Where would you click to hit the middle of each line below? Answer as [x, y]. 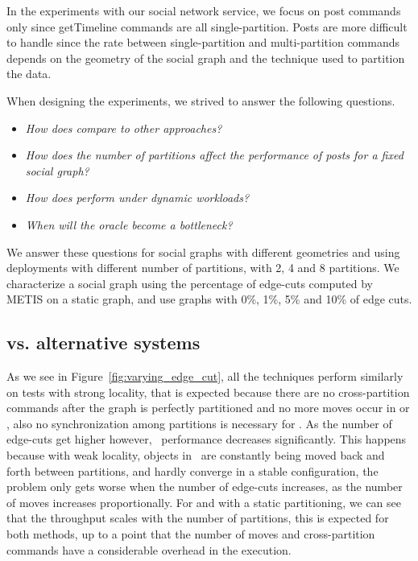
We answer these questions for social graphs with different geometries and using [203, 252]
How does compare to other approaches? [124, 128]
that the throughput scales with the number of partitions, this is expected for [198, 518]
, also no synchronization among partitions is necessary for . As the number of [199, 423]
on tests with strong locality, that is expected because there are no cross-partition [208, 392]
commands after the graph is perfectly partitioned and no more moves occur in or [208, 408]
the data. [29, 74]
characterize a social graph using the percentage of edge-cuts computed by [190, 283]
